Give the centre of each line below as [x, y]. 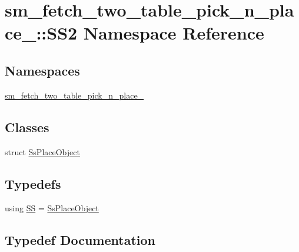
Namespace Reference [174, 33]
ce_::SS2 [41, 33]
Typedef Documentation [80, 240]
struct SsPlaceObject [42, 151]
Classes [27, 127]
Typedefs [33, 183]
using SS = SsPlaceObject [52, 208]
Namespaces [42, 70]
